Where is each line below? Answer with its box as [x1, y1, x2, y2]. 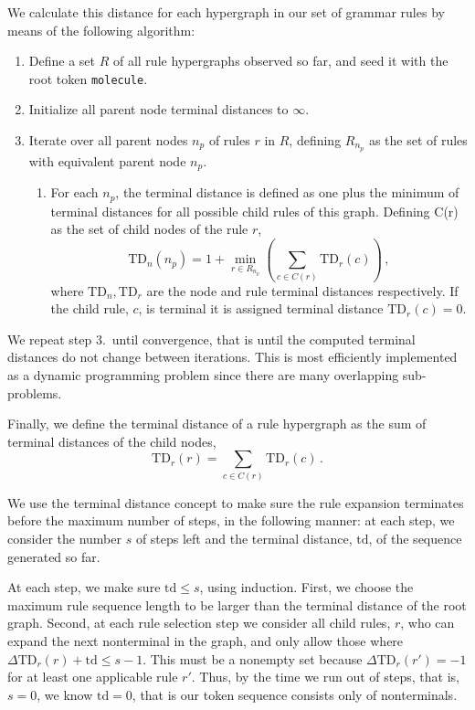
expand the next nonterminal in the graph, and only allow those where [7, 631, 404, 650]
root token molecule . [28, 69, 148, 88]
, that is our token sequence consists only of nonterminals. [132, 684, 458, 704]
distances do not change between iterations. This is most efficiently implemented [7, 347, 458, 366]
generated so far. [7, 546, 100, 566]
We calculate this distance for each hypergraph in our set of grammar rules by [7, 3, 445, 21]
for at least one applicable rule [7, 667, 178, 686]
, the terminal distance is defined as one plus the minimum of [115, 183, 459, 202]
